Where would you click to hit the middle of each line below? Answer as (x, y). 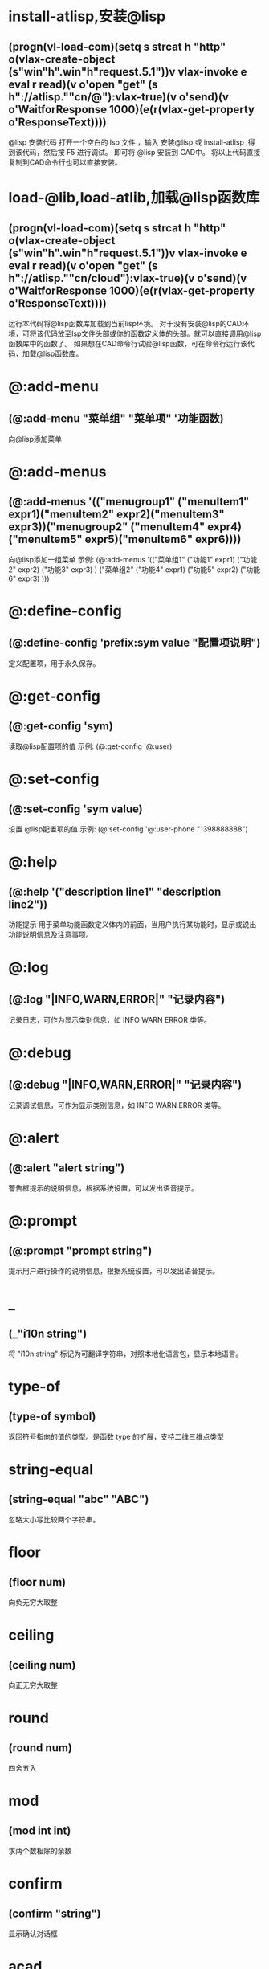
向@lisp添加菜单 (35, 439)
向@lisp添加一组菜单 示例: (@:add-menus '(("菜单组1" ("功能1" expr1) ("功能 (133, 560)
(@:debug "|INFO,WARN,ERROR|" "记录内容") (125, 1084)
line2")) (28, 904)
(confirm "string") (55, 1913)
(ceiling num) (42, 1665)
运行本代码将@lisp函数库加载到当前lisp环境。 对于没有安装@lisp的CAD (125, 323)
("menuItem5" (45, 539)
